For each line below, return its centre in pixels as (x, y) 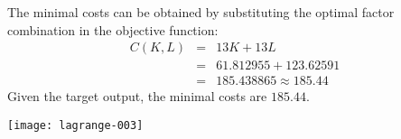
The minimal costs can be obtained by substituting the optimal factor (201, 12)
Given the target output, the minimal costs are (137, 96)
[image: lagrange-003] (75, 125)
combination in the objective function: (113, 29)
